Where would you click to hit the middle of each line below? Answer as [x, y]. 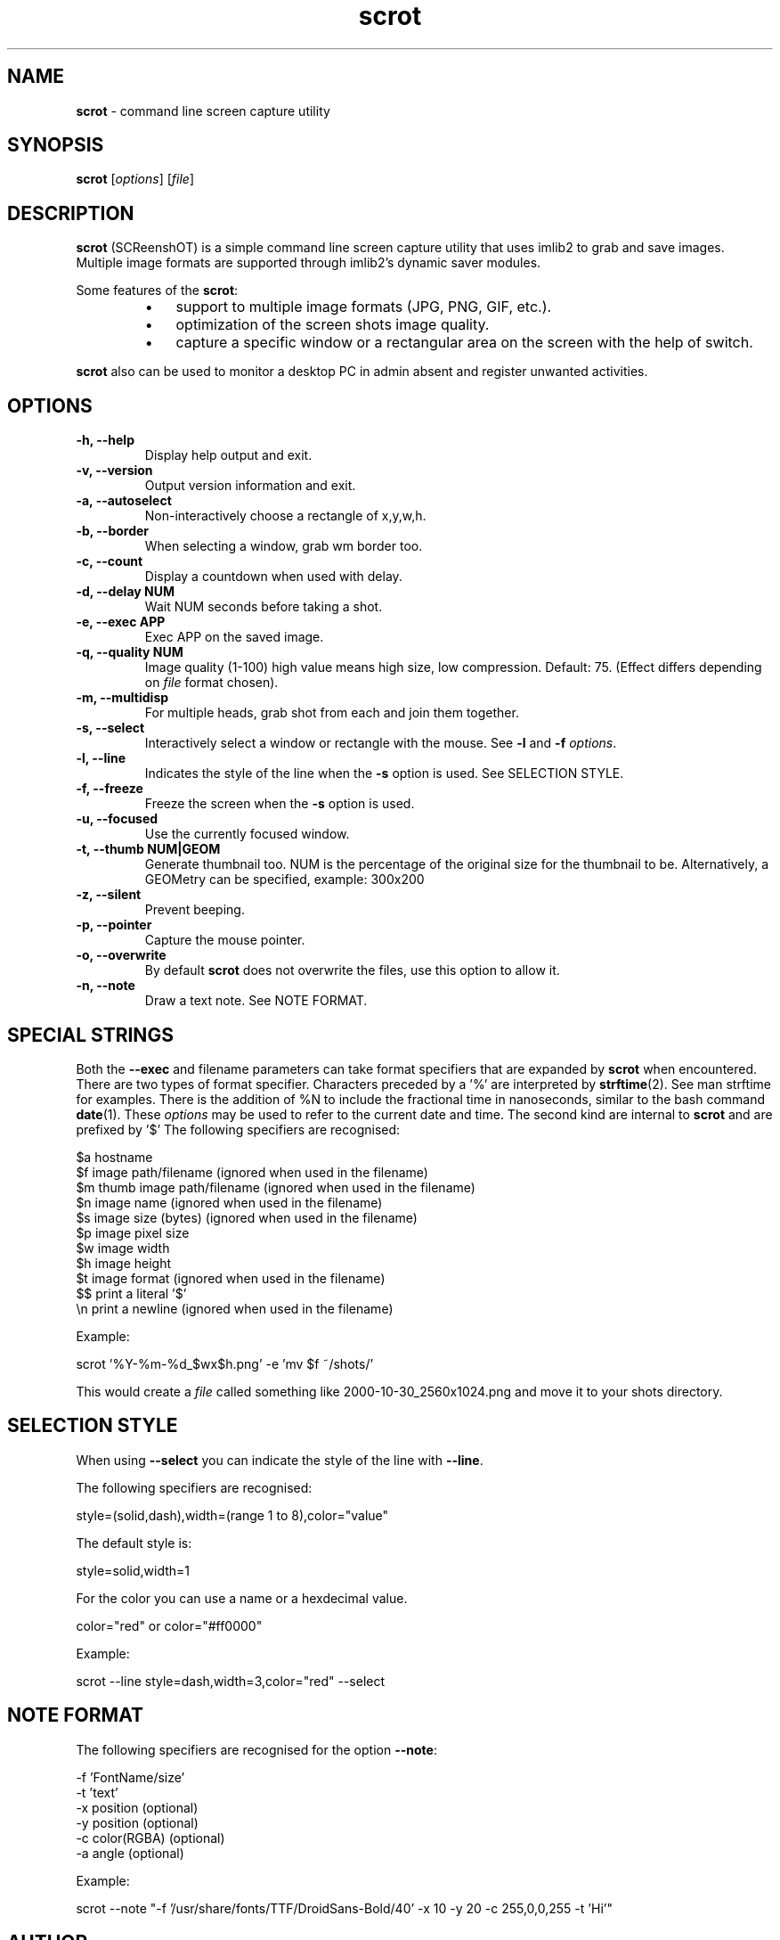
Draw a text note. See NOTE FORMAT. [256, 1001]
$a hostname [114, 1157]
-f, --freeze [110, 789]
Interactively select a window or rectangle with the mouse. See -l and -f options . [381, 743]
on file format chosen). [211, 683]
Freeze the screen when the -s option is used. [280, 804]
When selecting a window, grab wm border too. [284, 546]
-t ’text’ [97, 1792]
